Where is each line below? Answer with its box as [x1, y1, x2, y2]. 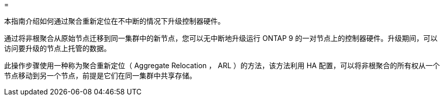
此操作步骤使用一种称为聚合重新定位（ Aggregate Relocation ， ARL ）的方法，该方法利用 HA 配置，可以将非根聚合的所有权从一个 [4, 61, 440, 70]
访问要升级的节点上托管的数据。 [4, 44, 111, 53]
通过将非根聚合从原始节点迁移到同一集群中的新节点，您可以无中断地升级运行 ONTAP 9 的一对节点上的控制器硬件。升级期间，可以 [4, 34, 438, 42]
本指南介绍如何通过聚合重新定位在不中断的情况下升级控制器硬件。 [4, 17, 225, 25]
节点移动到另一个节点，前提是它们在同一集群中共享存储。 [4, 71, 196, 80]
